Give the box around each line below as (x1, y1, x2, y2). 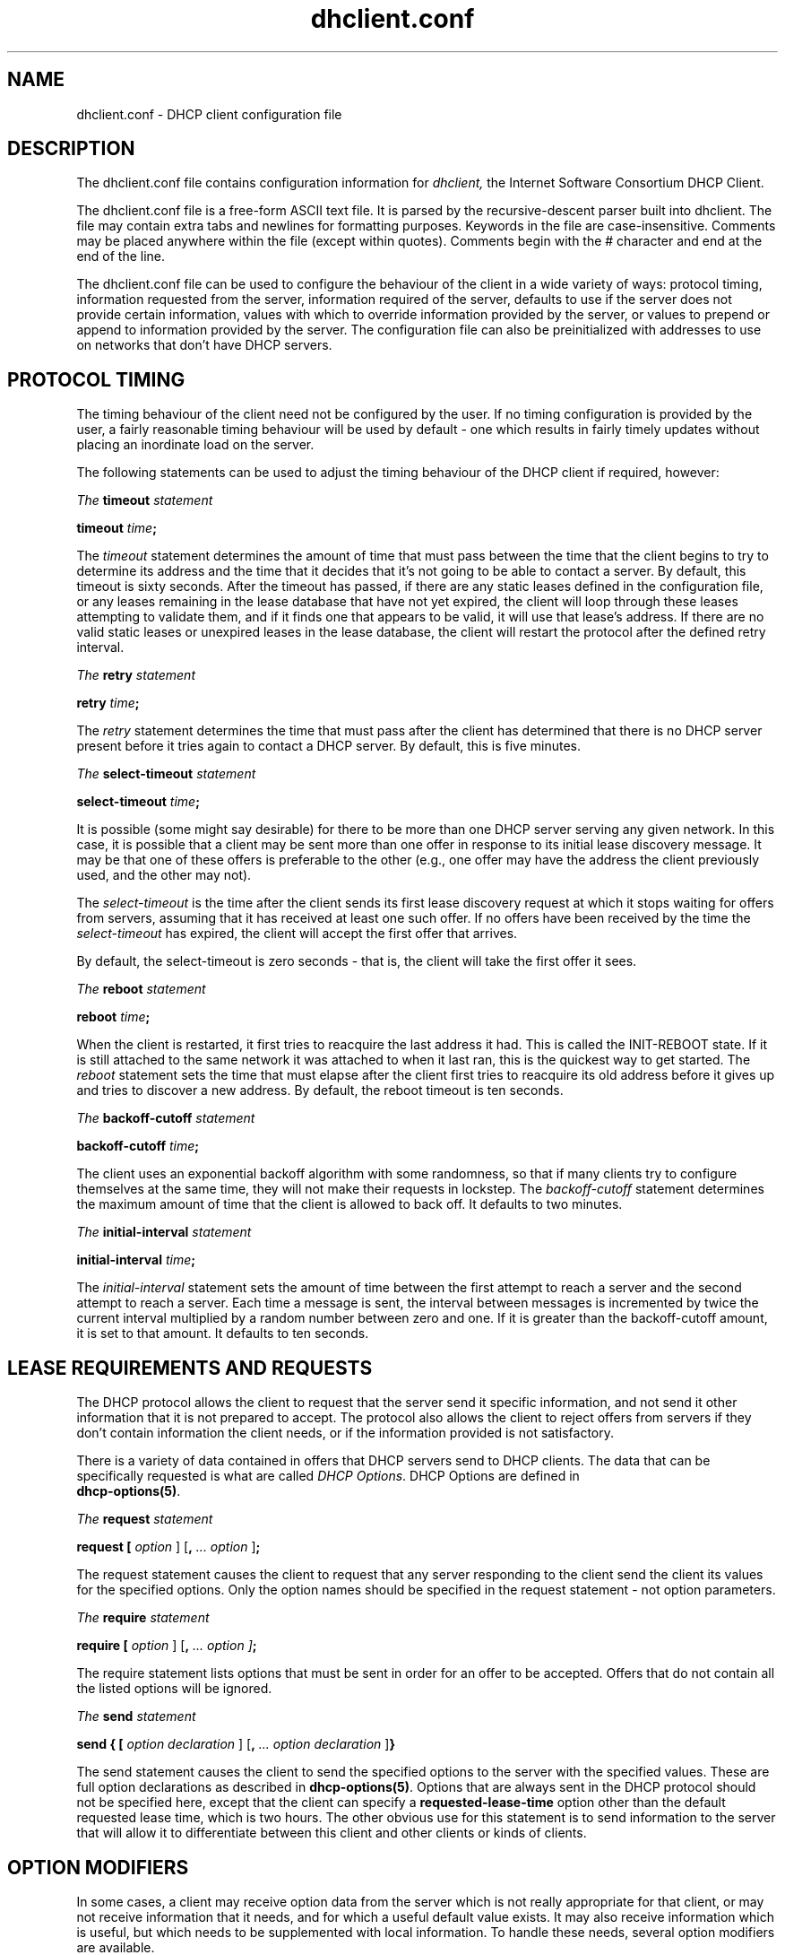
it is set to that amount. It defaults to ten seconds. (76, 1325, 369, 1342)
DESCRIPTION (7, 137, 135, 161)
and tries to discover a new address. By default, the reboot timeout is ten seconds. (76, 1082, 564, 1099)
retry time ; (76, 695, 140, 711)
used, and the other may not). (76, 867, 252, 883)
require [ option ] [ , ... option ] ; (76, 1638, 257, 1654)
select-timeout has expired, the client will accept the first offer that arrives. (76, 925, 518, 942)
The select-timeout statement (76, 766, 256, 782)
